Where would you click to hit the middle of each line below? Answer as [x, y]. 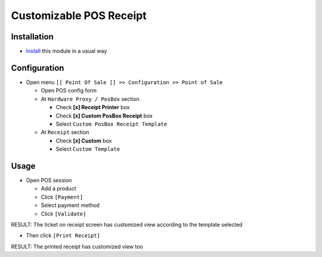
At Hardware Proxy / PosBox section [90, 99]
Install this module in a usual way [66, 51]
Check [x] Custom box [84, 141]
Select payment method [70, 205]
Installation [32, 37]
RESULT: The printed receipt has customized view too [77, 246]
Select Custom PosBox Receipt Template [112, 124]
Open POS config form [69, 91]
